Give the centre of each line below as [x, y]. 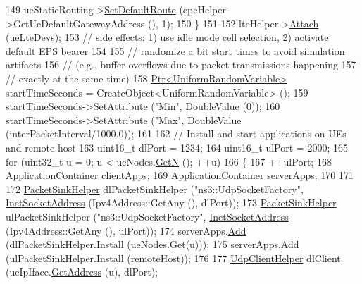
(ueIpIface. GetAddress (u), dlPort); [82, 272]
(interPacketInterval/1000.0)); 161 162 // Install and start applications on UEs [176, 134]
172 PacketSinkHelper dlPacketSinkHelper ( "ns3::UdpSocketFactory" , [155, 189]
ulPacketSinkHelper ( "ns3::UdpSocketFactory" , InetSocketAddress [147, 216]
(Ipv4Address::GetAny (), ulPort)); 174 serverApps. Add [126, 230]
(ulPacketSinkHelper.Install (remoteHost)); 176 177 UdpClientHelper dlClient [173, 258]
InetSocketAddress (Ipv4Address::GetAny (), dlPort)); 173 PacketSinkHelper [171, 203]
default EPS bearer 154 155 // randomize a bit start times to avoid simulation [175, 50]
